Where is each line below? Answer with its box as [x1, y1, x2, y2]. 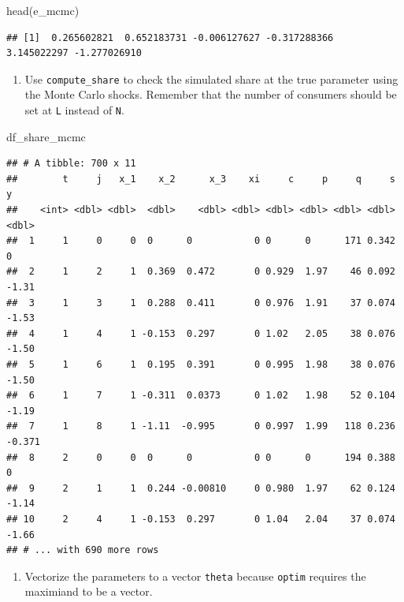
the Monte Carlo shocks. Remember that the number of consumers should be [24, 86, 397, 103]
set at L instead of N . [24, 102, 124, 118]
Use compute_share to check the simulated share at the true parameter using [24, 70, 398, 87]
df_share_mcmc [6, 128, 86, 144]
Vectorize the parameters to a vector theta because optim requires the [24, 567, 366, 584]
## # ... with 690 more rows [6, 544, 159, 556]
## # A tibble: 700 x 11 [6, 158, 136, 170]
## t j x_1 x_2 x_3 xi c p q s [6, 173, 395, 185]
